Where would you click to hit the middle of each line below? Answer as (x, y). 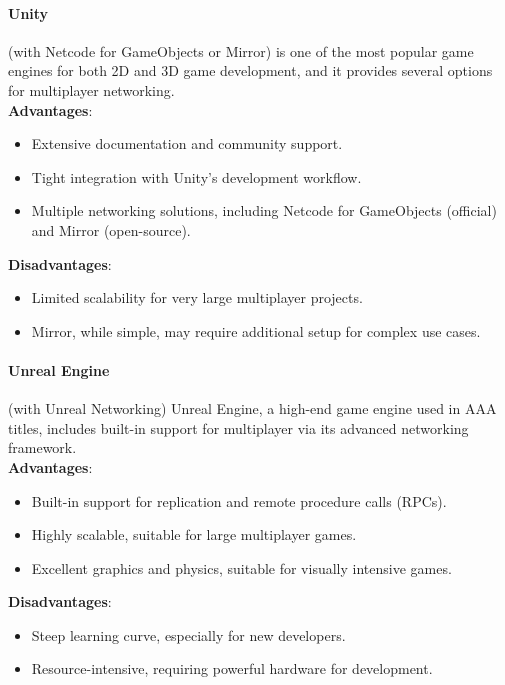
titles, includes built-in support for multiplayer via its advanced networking (238, 427)
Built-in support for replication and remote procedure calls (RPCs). (239, 500)
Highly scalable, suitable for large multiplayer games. (194, 534)
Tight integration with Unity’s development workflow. (196, 176)
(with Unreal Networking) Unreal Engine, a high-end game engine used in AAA (252, 408)
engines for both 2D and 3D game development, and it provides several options (250, 70)
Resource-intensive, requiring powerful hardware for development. (232, 668)
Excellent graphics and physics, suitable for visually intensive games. (241, 567)
